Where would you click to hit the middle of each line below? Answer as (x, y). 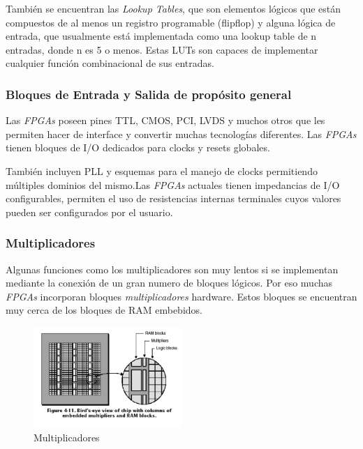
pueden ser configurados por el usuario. (89, 212)
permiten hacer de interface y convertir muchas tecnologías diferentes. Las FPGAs (181, 134)
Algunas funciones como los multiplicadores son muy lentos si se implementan (172, 269)
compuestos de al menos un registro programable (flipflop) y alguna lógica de (171, 22)
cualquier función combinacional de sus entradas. (110, 63)
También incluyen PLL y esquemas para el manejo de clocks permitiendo (162, 170)
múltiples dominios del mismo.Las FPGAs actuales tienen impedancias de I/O (173, 184)
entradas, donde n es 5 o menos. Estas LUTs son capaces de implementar (162, 49)
